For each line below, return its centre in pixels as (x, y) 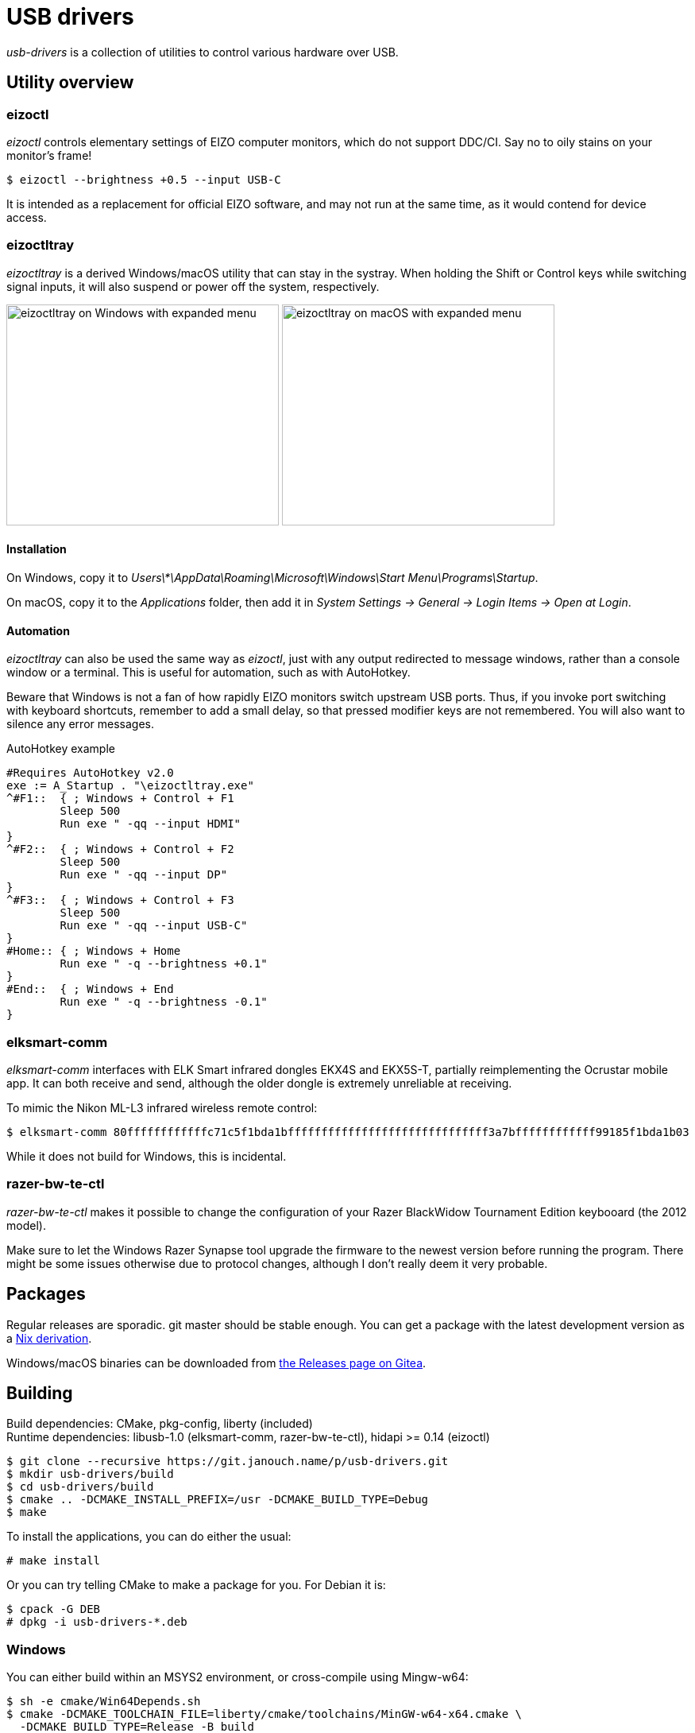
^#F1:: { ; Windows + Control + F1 (120, 799)
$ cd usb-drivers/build (80, 1487)
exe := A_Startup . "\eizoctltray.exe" (130, 786)
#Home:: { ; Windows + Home (94, 951)
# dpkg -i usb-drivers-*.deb (97, 1622)
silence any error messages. (80, 724)
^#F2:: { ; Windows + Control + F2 (120, 849)
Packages (46, 1294)
